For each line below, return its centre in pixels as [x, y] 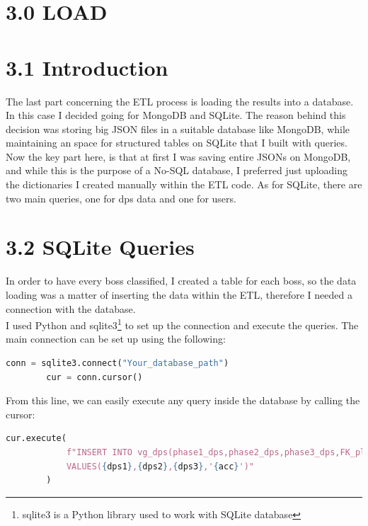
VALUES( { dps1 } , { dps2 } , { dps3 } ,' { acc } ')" [160, 466]
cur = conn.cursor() [94, 377]
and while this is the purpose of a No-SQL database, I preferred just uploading [177, 170]
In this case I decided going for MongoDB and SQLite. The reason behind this [176, 115]
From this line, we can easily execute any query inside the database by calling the [183, 400]
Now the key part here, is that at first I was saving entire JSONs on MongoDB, [178, 156]
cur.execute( [36, 439]
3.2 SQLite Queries [100, 247]
